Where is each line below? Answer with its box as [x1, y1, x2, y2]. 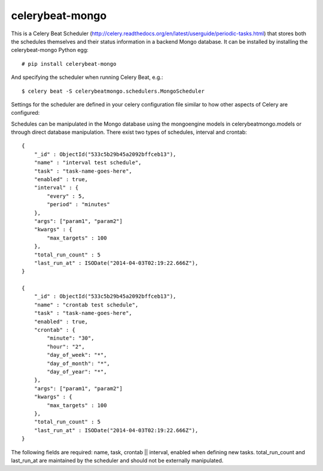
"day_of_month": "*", [47, 360, 111, 367]
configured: [11, 109, 40, 117]
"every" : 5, [47, 192, 85, 200]
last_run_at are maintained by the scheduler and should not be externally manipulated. [11, 457, 224, 464]
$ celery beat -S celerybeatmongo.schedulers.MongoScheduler [22, 87, 205, 94]
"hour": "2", [47, 343, 85, 350]
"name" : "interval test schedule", [33, 159, 142, 166]
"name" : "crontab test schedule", [33, 301, 139, 308]
